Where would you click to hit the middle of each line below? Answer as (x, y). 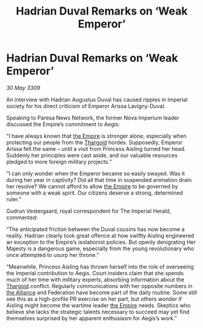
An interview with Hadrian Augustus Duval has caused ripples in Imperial (97, 99)
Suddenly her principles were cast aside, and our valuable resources (92, 155)
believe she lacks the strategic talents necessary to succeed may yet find (98, 312)
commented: (22, 217)
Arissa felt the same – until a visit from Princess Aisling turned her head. (96, 149)
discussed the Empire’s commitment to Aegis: (63, 124)
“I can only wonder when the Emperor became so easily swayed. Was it (95, 173)
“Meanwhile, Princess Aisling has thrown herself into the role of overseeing (100, 266)
